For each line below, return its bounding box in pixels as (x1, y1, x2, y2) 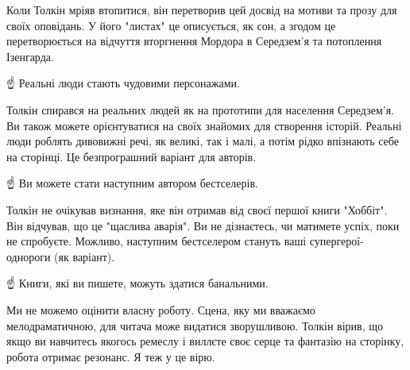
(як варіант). (54, 248, 115, 264)
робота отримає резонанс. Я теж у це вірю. (6, 348, 215, 364)
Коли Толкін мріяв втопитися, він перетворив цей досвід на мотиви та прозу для (6, 2, 397, 17)
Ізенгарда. (6, 48, 54, 64)
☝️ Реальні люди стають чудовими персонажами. (6, 75, 240, 91)
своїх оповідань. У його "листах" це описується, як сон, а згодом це (6, 17, 336, 33)
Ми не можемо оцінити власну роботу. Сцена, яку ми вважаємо (6, 301, 315, 318)
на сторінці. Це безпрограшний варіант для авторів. (6, 148, 257, 164)
